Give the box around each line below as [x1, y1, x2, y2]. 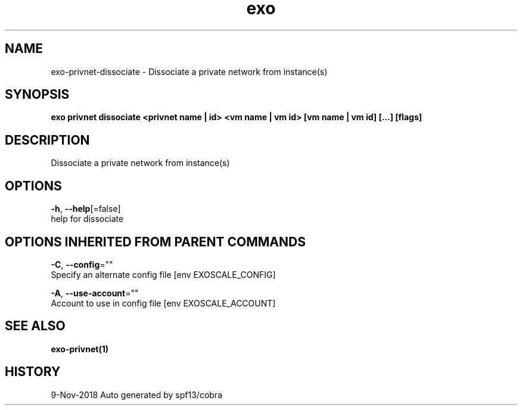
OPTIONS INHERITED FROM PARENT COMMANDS [5, 234, 306, 249]
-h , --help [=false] [51, 204, 121, 214]
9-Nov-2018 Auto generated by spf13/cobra [51, 389, 222, 400]
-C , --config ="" [51, 259, 113, 270]
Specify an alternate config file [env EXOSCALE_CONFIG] [51, 269, 276, 280]
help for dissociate [51, 214, 124, 224]
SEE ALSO [5, 318, 66, 334]
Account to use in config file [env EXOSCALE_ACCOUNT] [51, 298, 276, 308]
